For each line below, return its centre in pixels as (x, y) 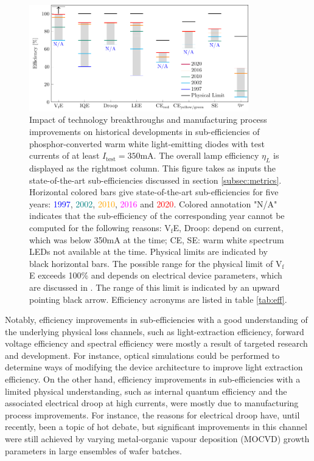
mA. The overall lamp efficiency (200, 155)
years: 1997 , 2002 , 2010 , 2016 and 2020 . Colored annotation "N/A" (153, 203)
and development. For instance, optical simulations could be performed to (142, 355)
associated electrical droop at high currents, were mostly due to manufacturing (152, 403)
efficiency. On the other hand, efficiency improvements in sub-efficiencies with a (153, 379)
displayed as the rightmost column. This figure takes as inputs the (153, 168)
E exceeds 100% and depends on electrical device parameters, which (156, 275)
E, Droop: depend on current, (228, 227)
